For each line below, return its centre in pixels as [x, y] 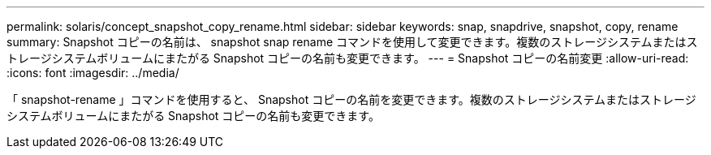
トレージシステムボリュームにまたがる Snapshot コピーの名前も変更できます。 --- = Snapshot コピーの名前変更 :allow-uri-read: [348, 58]
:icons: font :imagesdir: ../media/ [93, 73]
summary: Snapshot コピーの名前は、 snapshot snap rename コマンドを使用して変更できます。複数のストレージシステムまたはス [352, 42]
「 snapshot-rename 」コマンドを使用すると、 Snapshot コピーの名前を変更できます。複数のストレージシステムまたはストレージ [351, 99]
